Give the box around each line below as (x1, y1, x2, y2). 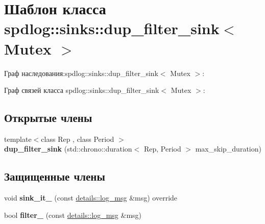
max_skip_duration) (195, 143, 261, 154)
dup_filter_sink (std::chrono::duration (4, 143, 132, 154)
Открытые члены (4, 110, 92, 126)
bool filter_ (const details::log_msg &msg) (4, 209, 142, 220)
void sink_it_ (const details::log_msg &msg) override (4, 192, 178, 203)
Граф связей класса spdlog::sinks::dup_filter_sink (4, 85, 159, 95)
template (4, 133, 32, 144)
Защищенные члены (4, 168, 105, 184)
